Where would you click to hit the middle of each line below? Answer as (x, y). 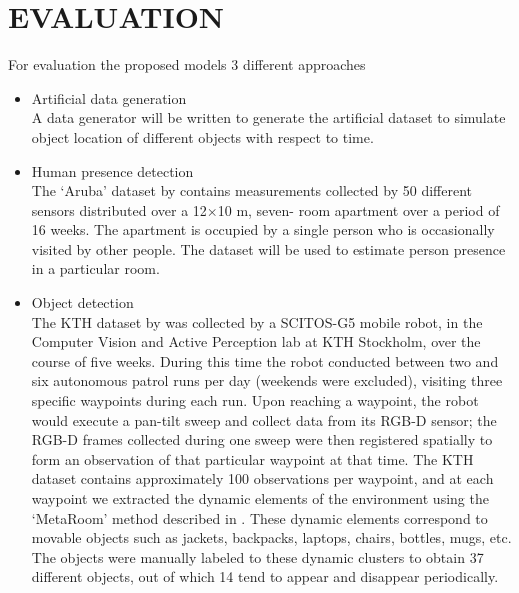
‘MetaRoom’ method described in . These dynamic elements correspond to (259, 517)
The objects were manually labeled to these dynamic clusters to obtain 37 (257, 556)
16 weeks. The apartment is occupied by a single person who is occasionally (263, 229)
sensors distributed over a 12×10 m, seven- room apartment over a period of (265, 209)
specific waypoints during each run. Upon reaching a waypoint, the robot (255, 400)
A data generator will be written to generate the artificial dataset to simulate (268, 117)
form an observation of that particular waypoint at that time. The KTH (252, 458)
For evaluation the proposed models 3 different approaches (187, 64)
